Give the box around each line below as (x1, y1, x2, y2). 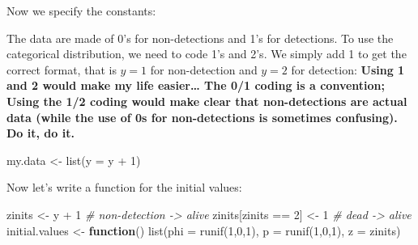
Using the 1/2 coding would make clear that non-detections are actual (6, 92, 407, 109)
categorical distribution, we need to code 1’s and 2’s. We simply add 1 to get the (6, 45, 407, 62)
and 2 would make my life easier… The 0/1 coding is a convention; (6, 77, 386, 94)
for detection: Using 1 (291, 61, 405, 78)
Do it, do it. (6, 125, 75, 142)
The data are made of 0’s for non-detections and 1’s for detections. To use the (6, 29, 394, 46)
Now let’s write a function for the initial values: (6, 179, 242, 196)
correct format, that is (6, 61, 117, 78)
